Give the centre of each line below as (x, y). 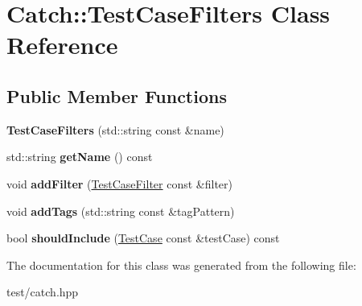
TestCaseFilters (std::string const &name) (115, 129)
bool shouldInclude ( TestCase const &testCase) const (143, 238)
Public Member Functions (117, 95)
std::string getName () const (80, 157)
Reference (62, 45)
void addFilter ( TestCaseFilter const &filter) (120, 183)
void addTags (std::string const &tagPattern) (121, 211)
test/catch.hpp (43, 292)
